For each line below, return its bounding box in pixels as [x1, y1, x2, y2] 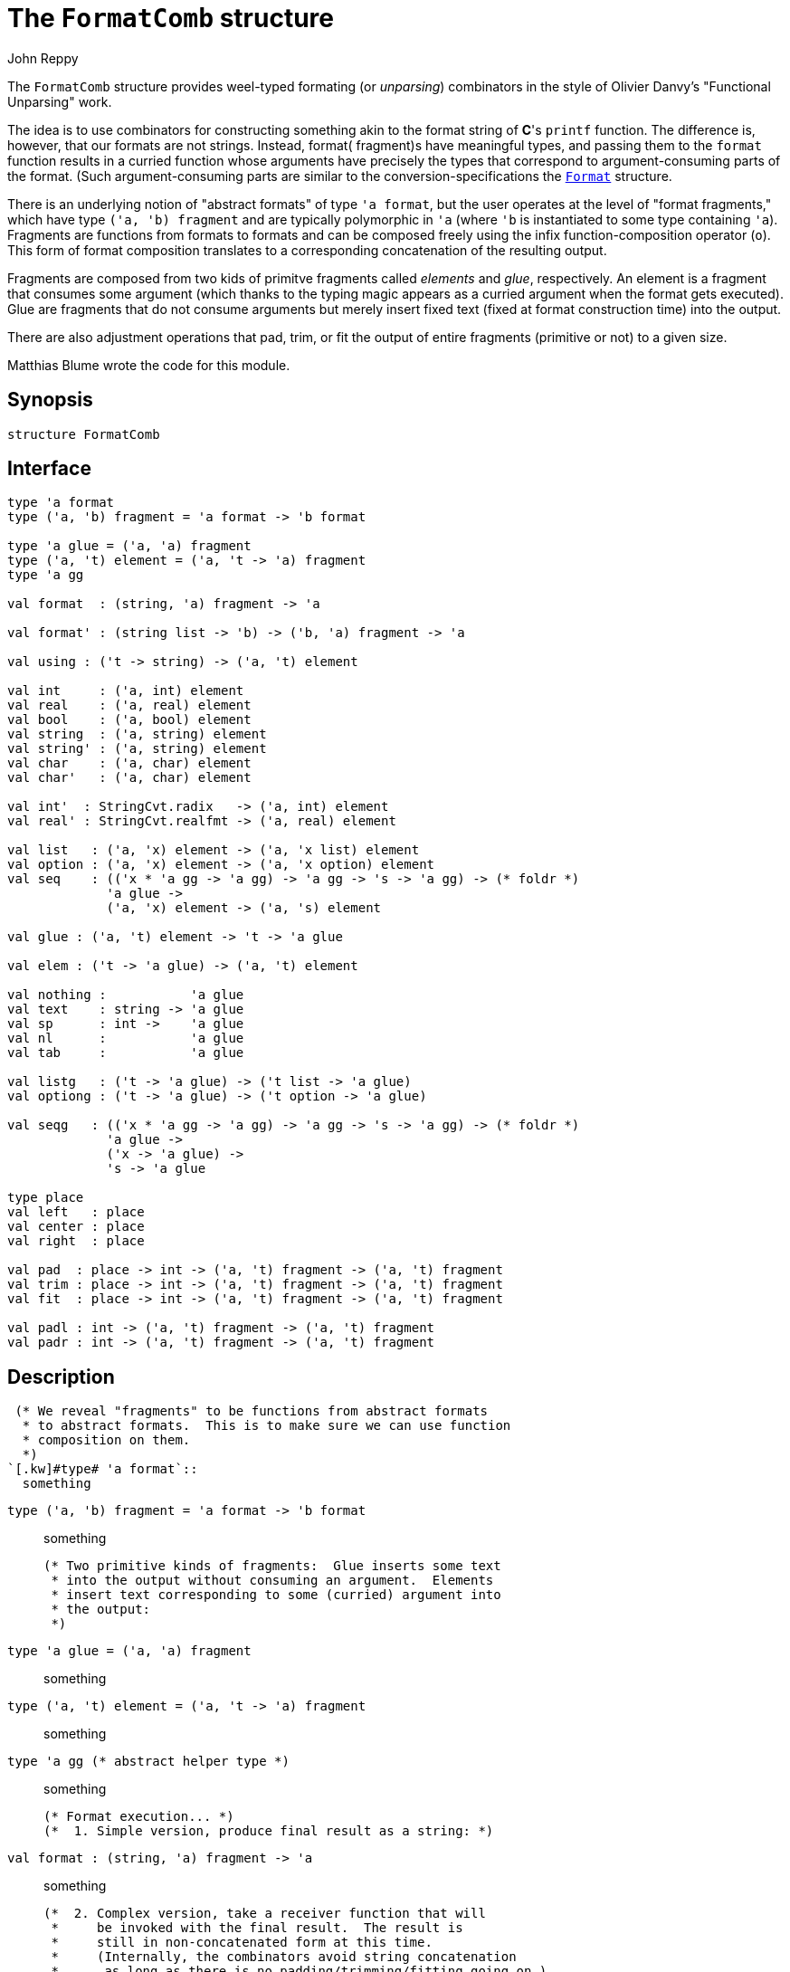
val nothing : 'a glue [7, 987, 244, 1003]
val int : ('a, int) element [7, 683, 244, 699]
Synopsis [7, 388, 93, 412]
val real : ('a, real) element [7, 698, 252, 713]
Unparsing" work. [7, 93, 112, 110]
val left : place [7, 1205, 145, 1220]
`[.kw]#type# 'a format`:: [7, 1462, 198, 1477]
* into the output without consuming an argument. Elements [51, 1573, 494, 1588]
